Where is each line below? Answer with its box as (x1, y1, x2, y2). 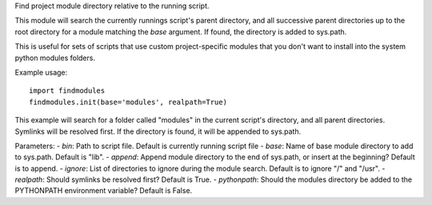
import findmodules (29, 86, 106, 95)
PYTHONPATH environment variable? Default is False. (14, 186, 193, 195)
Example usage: (14, 67, 68, 77)
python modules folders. (14, 53, 96, 62)
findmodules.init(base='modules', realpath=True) (29, 97, 228, 107)
